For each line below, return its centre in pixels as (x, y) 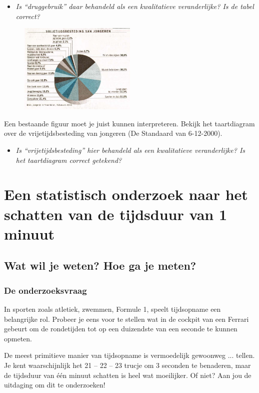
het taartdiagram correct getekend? (69, 160)
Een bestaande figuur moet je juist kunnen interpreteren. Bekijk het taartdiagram (129, 123)
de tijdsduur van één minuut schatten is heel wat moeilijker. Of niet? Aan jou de (128, 375)
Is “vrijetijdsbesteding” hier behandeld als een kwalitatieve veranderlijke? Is (130, 150)
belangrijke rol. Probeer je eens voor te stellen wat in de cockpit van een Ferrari (126, 319)
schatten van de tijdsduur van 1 (116, 214)
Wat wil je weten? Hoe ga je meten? (100, 265)
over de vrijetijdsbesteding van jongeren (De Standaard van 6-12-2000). (113, 133)
